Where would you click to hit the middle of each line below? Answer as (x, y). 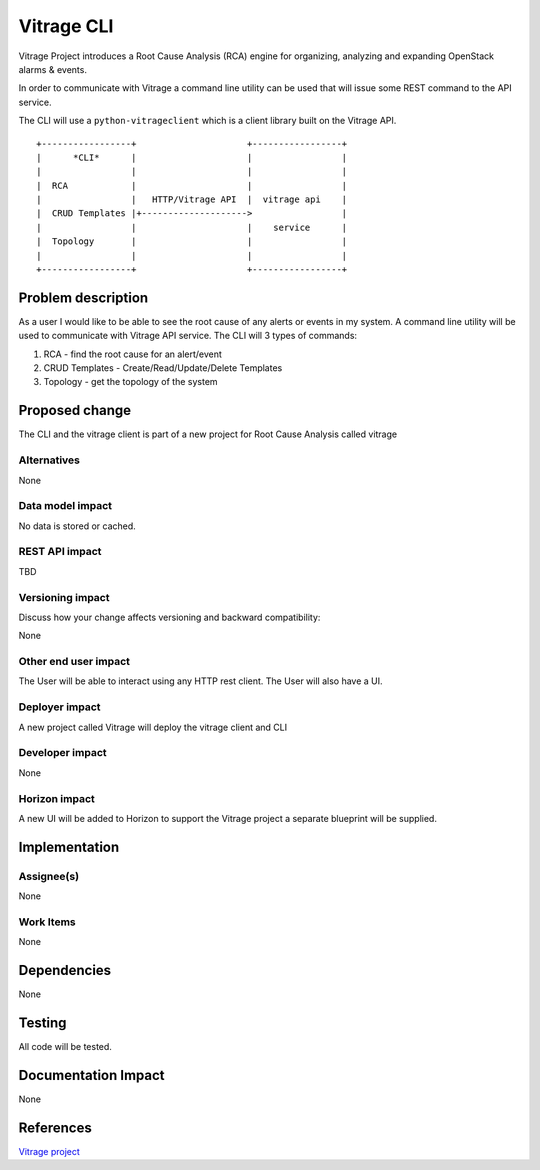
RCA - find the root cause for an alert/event (132, 354)
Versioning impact (64, 597)
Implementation (69, 846)
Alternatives (49, 460)
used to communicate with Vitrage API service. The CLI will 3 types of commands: (188, 336)
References (55, 1127)
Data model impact (65, 506)
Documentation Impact (91, 1075)
